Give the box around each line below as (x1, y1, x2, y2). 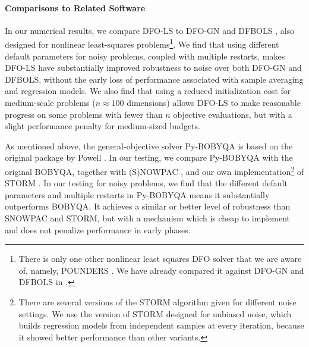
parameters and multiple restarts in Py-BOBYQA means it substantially (5, 188, 270, 201)
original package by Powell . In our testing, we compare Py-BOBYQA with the (5, 151, 293, 164)
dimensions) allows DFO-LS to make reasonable (127, 96, 301, 109)
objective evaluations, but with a (173, 108, 292, 120)
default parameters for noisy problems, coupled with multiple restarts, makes (5, 49, 285, 62)
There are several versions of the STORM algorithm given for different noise (18, 295, 297, 308)
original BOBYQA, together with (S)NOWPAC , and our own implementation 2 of (5, 163, 304, 177)
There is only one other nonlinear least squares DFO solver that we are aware (18, 252, 302, 265)
